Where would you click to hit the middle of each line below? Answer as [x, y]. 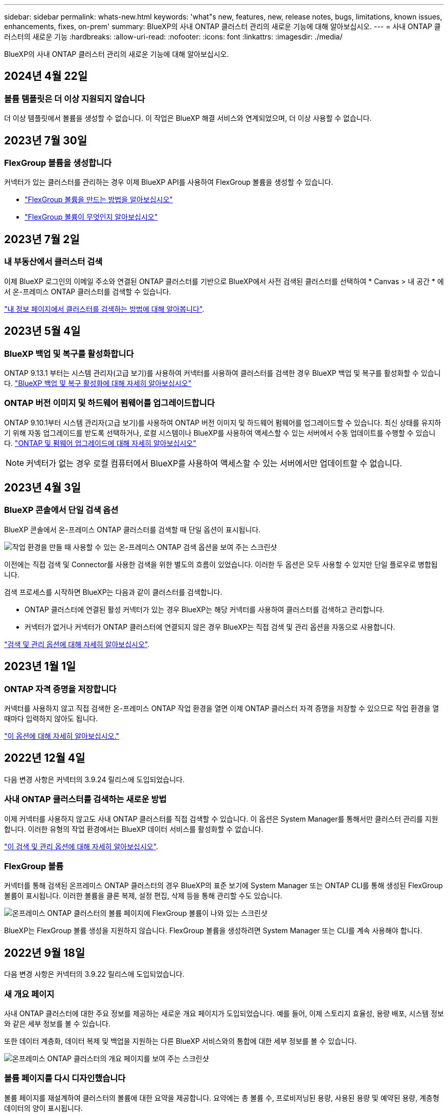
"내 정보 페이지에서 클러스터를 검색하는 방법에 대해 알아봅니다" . [104, 309]
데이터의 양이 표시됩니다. [43, 1108]
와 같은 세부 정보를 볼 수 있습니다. [57, 1024]
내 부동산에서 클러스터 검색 [53, 262]
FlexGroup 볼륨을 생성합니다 [58, 163]
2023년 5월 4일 [42, 331]
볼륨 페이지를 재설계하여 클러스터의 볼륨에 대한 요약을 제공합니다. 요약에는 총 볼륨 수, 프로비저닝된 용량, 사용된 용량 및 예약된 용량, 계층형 [222, 1098]
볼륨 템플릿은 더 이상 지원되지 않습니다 [75, 99]
